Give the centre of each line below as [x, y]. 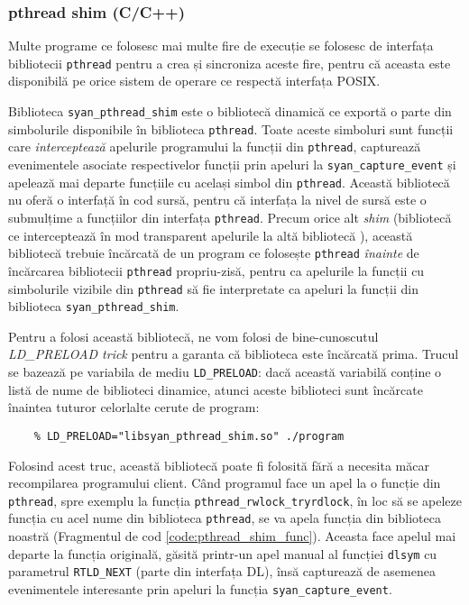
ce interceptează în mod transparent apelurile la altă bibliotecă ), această [211, 235]
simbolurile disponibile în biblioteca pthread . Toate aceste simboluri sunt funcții [231, 128]
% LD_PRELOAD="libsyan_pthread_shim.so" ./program [189, 436]
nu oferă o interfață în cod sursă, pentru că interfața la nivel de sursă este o [217, 200]
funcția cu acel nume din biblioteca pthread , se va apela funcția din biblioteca [225, 518]
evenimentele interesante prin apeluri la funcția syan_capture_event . [200, 588]
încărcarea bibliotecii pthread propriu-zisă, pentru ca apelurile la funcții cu [216, 270]
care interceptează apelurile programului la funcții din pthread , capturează [215, 147]
